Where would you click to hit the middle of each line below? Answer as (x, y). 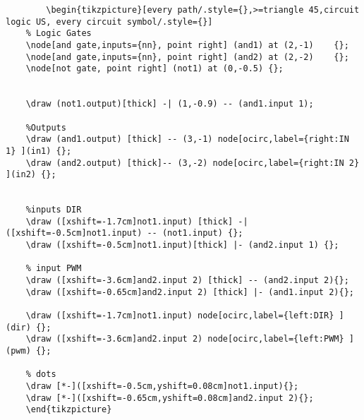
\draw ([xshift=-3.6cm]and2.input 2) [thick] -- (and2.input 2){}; (187, 281)
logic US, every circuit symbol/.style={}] (109, 22)
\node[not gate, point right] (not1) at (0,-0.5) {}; (154, 69)
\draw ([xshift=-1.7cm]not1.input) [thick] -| (137, 221)
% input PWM (54, 269)
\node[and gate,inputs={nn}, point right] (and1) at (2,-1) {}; (187, 45)
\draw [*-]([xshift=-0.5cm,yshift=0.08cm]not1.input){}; (162, 386)
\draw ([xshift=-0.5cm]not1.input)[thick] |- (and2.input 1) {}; (182, 245)
